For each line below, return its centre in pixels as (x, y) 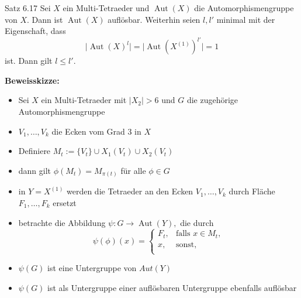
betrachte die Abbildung (62, 222)
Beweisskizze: (32, 80)
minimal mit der (246, 19)
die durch (197, 222)
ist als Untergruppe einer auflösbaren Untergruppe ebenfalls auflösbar (172, 287)
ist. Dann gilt (29, 61)
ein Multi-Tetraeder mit (84, 100)
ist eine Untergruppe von (92, 268)
